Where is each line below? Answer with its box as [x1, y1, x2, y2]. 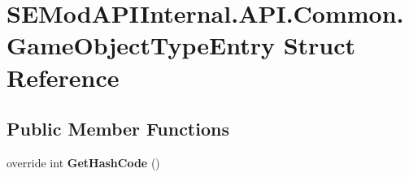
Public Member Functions [7, 116, 229, 141]
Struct [283, 28, 356, 62]
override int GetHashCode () [7, 153, 160, 171]
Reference [7, 60, 120, 93]
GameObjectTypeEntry [7, 28, 275, 62]
